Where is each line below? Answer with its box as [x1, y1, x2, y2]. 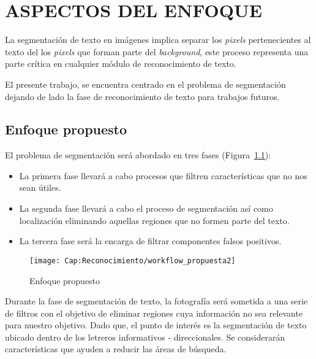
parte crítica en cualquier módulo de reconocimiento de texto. [5, 57, 236, 70]
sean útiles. [19, 181, 61, 194]
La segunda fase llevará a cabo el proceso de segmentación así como [19, 202, 273, 215]
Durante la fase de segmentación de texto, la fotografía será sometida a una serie [5, 295, 308, 307]
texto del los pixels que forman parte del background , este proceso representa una [5, 45, 309, 58]
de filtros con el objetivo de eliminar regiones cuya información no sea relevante [5, 306, 303, 319]
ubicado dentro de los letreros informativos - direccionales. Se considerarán [5, 330, 285, 343]
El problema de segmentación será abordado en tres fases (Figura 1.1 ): [5, 149, 271, 161]
